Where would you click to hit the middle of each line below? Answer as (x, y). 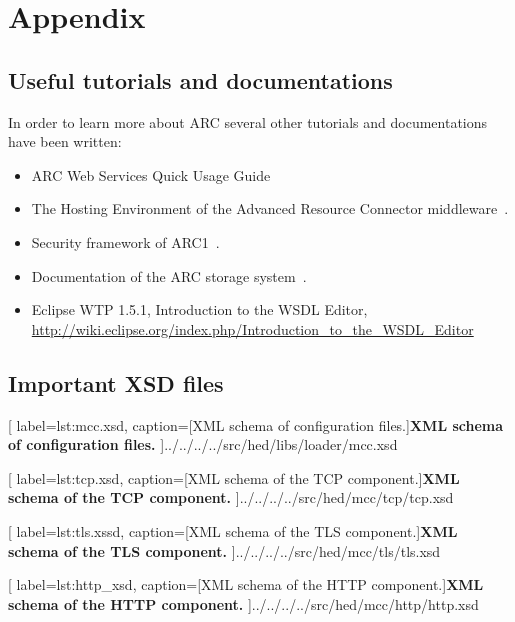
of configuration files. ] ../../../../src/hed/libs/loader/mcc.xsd (203, 444)
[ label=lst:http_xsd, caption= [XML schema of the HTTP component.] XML (246, 584)
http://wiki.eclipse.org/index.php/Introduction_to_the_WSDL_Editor (252, 328)
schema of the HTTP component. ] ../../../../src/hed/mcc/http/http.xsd (243, 603)
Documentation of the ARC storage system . (169, 275)
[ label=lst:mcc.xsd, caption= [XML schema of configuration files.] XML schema (256, 424)
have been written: (65, 141)
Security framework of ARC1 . (125, 241)
